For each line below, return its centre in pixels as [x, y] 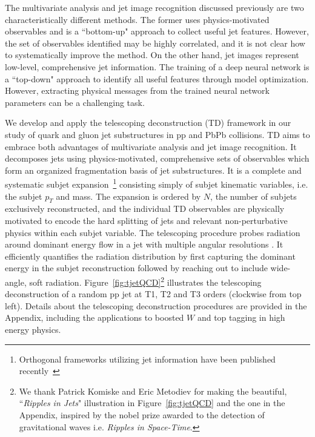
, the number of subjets [254, 196]
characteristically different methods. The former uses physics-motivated [137, 19]
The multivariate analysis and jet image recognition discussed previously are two [154, 7]
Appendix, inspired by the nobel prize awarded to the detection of [142, 414]
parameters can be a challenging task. [75, 102]
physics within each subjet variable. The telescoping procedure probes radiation [153, 232]
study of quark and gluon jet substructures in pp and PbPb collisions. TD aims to [157, 134]
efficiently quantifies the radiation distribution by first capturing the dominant [150, 256]
